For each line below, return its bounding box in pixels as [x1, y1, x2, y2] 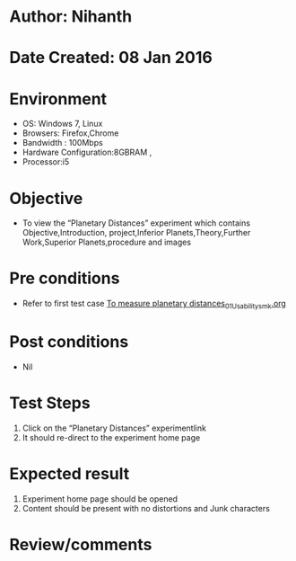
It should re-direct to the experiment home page [22, 432, 201, 442]
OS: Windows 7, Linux [22, 119, 103, 129]
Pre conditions [9, 268, 120, 289]
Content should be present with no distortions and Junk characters [22, 503, 271, 513]
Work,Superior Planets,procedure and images [22, 236, 191, 248]
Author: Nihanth [9, 6, 133, 27]
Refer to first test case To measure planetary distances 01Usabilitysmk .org [22, 298, 287, 311]
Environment [9, 88, 108, 109]
